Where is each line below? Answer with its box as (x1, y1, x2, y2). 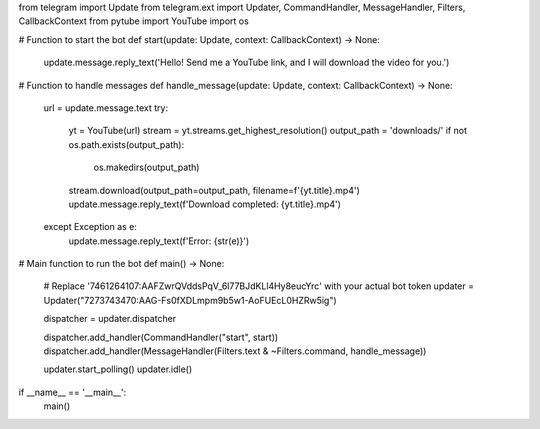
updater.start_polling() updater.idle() (43, 363, 193, 375)
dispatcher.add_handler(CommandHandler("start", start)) (43, 331, 279, 343)
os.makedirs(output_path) (93, 161, 200, 174)
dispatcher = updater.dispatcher (43, 313, 177, 325)
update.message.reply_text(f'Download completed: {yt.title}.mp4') (68, 198, 342, 210)
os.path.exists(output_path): (68, 138, 185, 150)
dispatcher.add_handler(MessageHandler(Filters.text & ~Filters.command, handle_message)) (43, 345, 427, 357)
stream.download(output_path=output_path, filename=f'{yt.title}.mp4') (68, 184, 360, 196)
